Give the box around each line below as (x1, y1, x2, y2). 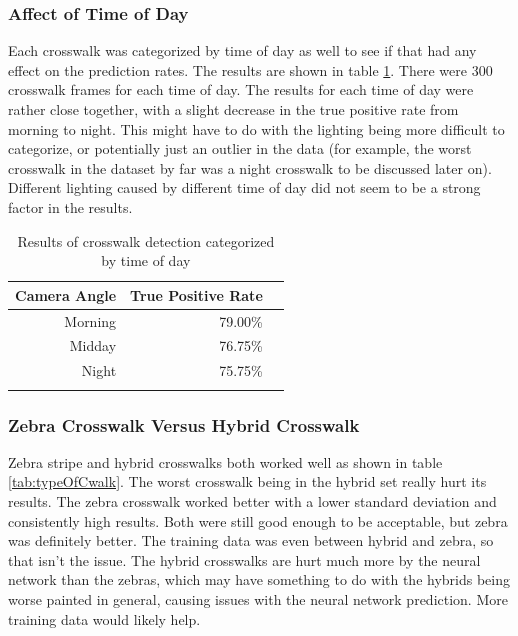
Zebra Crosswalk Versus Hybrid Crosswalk (8, 412, 360, 437)
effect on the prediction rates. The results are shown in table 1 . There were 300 (8, 59, 493, 80)
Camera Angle (15, 284, 117, 305)
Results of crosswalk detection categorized (17, 230, 275, 251)
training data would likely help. (8, 608, 201, 629)
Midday (69, 335, 117, 356)
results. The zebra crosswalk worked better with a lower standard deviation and (8, 491, 497, 512)
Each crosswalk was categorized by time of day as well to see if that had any (8, 40, 477, 61)
